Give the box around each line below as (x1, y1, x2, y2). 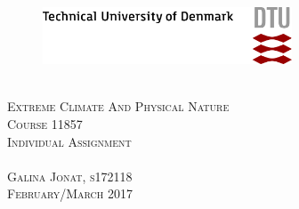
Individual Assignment (7, 132, 132, 150)
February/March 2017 (7, 184, 133, 203)
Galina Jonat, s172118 (7, 166, 133, 185)
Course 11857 (7, 115, 83, 133)
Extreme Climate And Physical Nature (7, 97, 230, 116)
